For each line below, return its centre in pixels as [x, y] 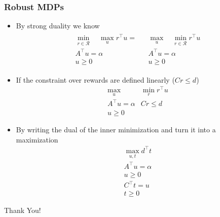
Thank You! [23, 210]
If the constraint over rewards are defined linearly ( [95, 79]
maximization [37, 139]
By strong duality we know [58, 26]
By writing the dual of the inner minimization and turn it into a [116, 130]
